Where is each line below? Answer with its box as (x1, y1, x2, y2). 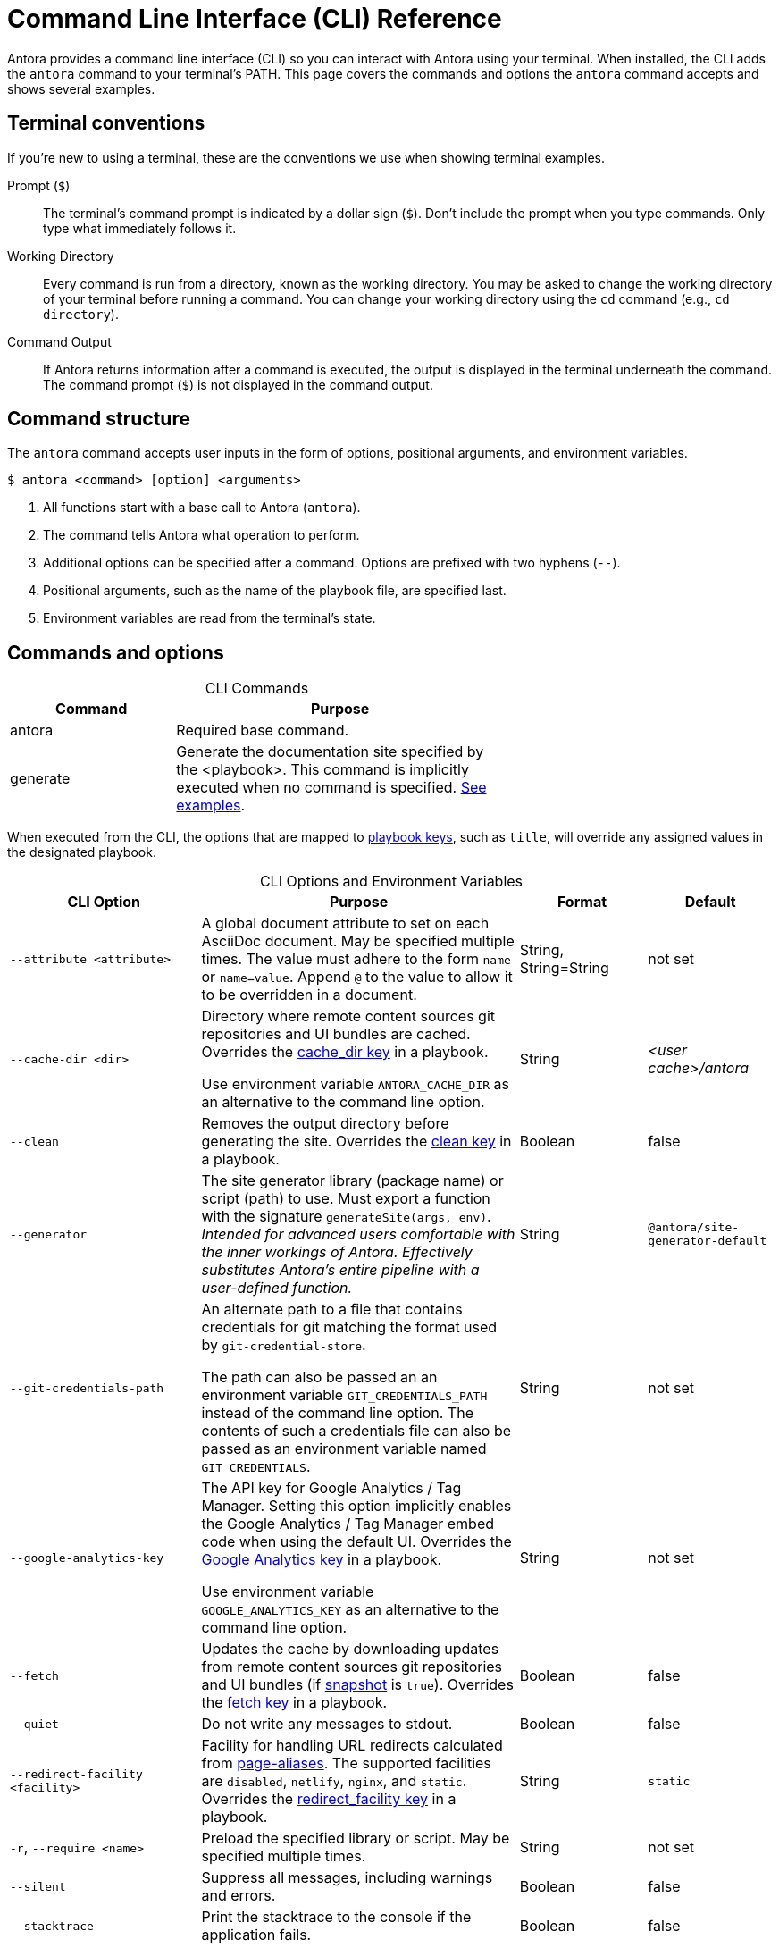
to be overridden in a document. (201, 986, 417, 1004)
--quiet (10, 1717, 59, 1731)
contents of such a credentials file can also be (201, 1422, 512, 1440)
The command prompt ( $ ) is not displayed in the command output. (43, 376, 433, 392)
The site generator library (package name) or (201, 1171, 504, 1190)
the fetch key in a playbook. (201, 1693, 388, 1712)
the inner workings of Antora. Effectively (201, 1243, 473, 1262)
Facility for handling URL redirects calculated (201, 1736, 503, 1755)
